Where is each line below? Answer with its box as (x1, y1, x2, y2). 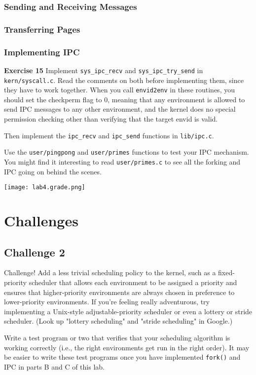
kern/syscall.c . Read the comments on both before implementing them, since (4, 75, 244, 85)
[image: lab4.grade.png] (4, 184, 85, 191)
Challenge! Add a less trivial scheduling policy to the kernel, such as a (4, 267, 216, 278)
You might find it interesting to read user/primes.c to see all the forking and (4, 156, 241, 167)
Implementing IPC (4, 45, 80, 58)
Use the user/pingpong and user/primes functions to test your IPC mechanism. (4, 147, 249, 157)
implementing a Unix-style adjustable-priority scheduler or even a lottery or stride (4, 306, 253, 316)
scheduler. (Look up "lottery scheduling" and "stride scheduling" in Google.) (4, 316, 233, 326)
